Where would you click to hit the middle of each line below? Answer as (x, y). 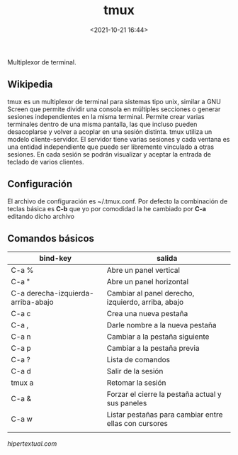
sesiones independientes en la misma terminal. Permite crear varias (106, 116)
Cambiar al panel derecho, (151, 293)
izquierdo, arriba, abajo (145, 302)
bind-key (55, 259)
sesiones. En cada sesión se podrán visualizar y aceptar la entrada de (109, 154)
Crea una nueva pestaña (147, 314)
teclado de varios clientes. (46, 162)
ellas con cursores (137, 424)
